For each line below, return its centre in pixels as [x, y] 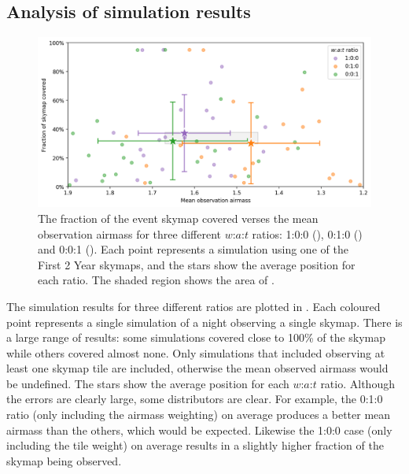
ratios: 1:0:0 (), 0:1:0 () [307, 233]
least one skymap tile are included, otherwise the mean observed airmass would [197, 368]
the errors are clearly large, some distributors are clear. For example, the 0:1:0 [195, 399]
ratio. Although [357, 383]
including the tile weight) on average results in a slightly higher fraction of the [195, 445]
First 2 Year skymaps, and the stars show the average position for [197, 264]
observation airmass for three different [129, 233]
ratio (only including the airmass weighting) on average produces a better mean [199, 415]
